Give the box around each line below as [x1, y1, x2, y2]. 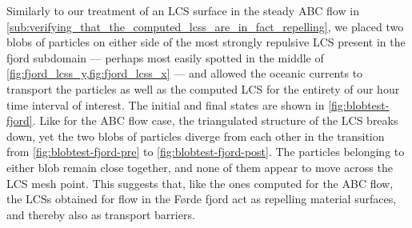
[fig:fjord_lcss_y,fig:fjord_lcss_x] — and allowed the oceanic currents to [6, 65, 363, 82]
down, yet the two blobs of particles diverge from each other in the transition [6, 127, 385, 144]
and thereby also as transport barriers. [6, 206, 195, 222]
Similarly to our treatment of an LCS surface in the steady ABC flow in [6, 2, 359, 18]
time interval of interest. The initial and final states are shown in [6, 96, 325, 113]
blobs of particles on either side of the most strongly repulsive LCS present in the [6, 34, 406, 50]
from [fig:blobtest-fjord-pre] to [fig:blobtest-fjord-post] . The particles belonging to [6, 143, 405, 160]
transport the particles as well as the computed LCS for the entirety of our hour [6, 80, 400, 97]
